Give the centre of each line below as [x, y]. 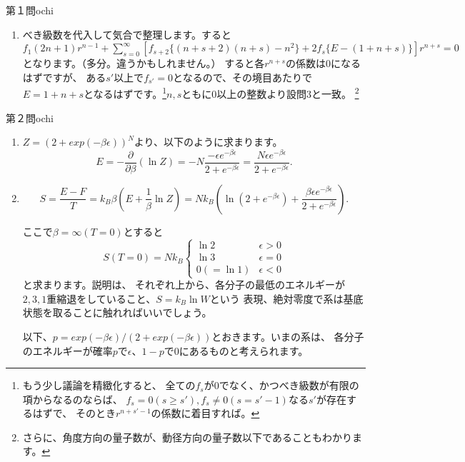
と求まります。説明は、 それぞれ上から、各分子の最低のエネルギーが [184, 285]
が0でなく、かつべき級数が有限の [281, 385]
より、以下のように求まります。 [208, 142]
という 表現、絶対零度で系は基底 [286, 298]
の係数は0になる [323, 63]
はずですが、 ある [64, 77]
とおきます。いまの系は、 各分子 [288, 336]
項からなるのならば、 [72, 399]
